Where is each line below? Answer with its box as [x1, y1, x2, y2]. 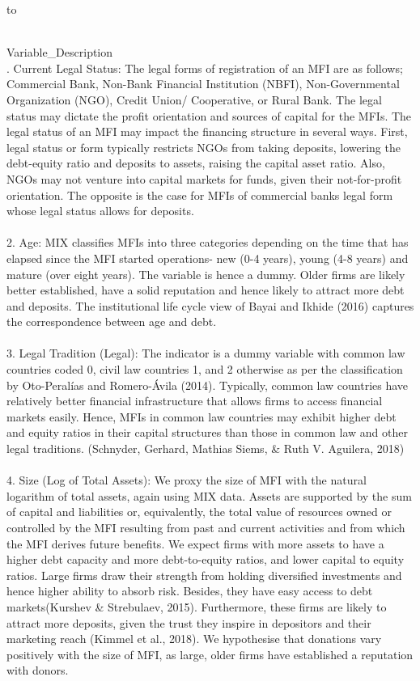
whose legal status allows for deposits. [6, 202, 194, 219]
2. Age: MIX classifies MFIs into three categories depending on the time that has [6, 234, 409, 251]
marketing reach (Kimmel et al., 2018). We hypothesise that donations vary [6, 630, 382, 647]
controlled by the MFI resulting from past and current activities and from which [6, 519, 405, 535]
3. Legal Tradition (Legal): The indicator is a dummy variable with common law [6, 345, 405, 362]
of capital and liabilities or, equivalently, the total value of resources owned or [6, 503, 392, 520]
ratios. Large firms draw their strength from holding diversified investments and [6, 566, 402, 583]
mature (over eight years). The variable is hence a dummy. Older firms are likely [6, 265, 405, 282]
